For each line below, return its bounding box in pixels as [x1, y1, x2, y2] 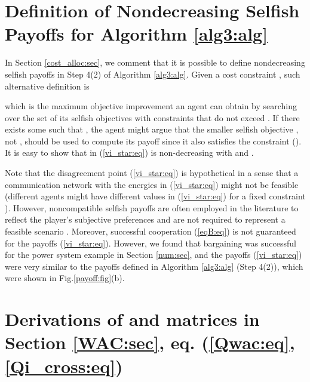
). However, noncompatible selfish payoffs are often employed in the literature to [5, 201, 299, 214]
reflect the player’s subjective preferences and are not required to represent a [5, 213, 286, 226]
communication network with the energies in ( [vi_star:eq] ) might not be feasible [5, 178, 299, 190]
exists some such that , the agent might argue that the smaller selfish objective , [5, 123, 299, 135]
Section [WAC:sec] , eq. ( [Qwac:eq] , [5, 330, 295, 355]
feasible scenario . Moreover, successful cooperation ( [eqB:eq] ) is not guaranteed [5, 225, 296, 238]
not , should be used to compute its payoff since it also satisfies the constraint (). [5, 134, 302, 147]
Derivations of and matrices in [5, 307, 260, 331]
